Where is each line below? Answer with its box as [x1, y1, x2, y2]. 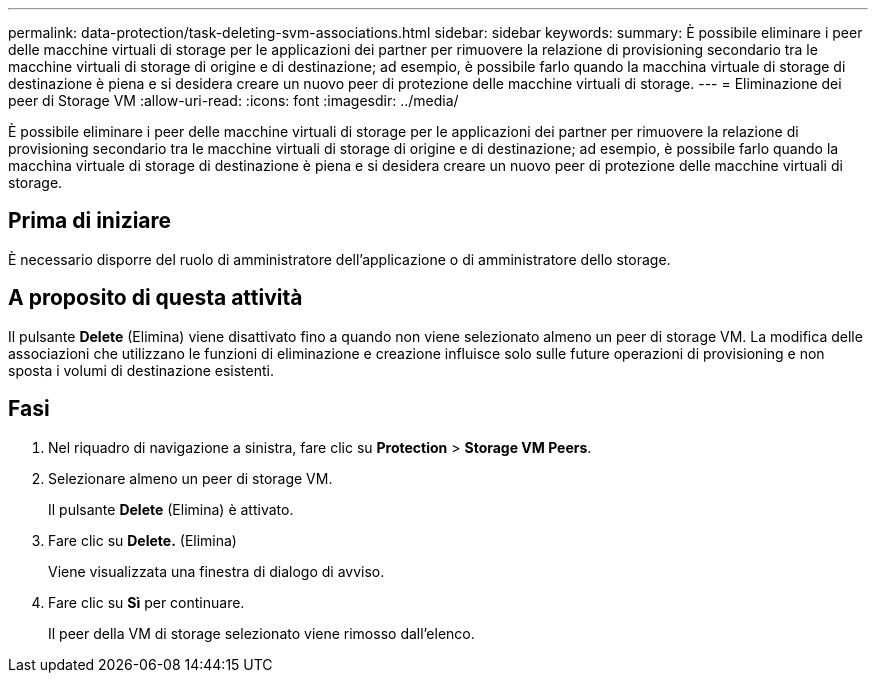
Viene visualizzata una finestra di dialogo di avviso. [48, 562, 385, 580]
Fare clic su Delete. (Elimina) [48, 531, 237, 549]
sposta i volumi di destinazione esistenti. [8, 361, 274, 379]
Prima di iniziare [8, 208, 172, 234]
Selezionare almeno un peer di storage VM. [48, 469, 333, 487]
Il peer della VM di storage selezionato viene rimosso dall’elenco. [48, 624, 475, 642]
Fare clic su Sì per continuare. [48, 593, 245, 611]
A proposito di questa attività [8, 285, 303, 311]
